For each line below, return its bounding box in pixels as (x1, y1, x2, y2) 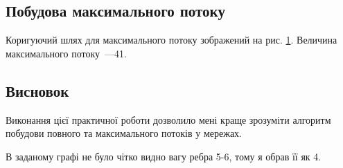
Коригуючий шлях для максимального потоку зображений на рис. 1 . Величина (6, 32, 337, 47)
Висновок (6, 80, 69, 101)
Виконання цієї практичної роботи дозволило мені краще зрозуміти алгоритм (6, 112, 331, 127)
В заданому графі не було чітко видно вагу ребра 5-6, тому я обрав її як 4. (6, 149, 322, 163)
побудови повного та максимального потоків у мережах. (6, 126, 242, 140)
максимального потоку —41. (6, 46, 127, 60)
